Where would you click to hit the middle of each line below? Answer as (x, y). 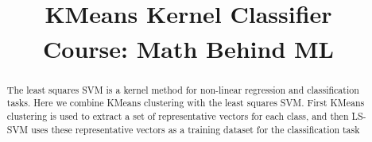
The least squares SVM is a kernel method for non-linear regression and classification (183, 89)
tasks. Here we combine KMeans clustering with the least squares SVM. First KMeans (186, 103)
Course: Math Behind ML (188, 48)
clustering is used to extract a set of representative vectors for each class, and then (178, 116)
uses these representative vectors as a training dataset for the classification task (196, 129)
